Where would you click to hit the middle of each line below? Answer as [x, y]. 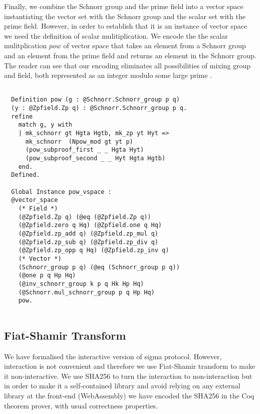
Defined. [26, 175]
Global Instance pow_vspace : [61, 192]
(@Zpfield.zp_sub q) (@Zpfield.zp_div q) [88, 242]
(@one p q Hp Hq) [47, 276]
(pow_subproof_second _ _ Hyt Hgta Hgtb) [95, 158]
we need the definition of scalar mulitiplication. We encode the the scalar [116, 35]
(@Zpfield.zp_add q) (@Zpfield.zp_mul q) [88, 233]
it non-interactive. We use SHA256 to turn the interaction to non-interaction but [128, 376]
